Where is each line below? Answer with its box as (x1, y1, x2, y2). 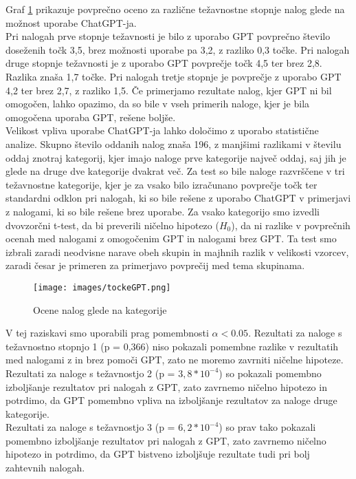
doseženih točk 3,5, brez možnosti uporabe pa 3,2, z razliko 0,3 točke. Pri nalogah (5, 42, 350, 56)
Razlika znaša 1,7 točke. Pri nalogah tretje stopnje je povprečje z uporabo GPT (5, 69, 342, 83)
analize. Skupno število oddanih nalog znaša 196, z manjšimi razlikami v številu (5, 136, 342, 151)
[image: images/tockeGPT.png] (33, 282, 171, 292)
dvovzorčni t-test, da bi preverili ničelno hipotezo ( (5, 217, 219, 232)
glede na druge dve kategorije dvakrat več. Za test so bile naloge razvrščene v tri (5, 164, 345, 178)
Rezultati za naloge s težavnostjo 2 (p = (5, 365, 175, 380)
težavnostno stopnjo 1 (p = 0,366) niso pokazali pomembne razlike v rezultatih (5, 339, 339, 353)
